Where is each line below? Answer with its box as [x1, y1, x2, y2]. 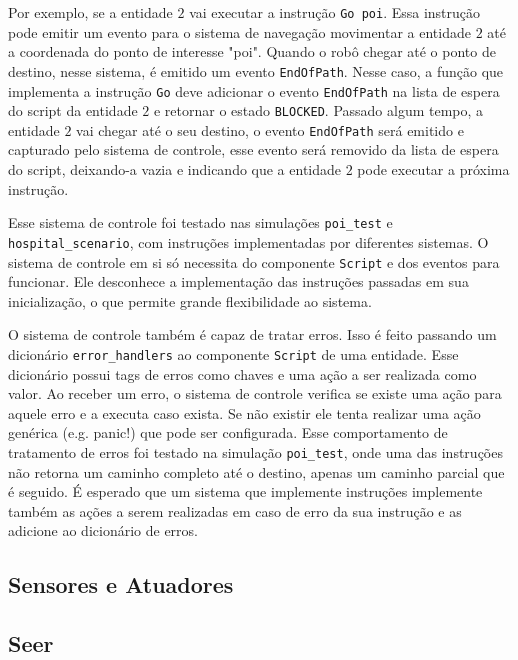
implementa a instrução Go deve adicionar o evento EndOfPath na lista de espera [8, 80, 500, 101]
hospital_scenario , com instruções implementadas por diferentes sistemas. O [8, 231, 489, 252]
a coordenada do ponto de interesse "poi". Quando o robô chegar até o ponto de [8, 41, 496, 62]
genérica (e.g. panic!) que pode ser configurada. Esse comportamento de [8, 422, 448, 443]
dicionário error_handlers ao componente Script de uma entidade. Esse [8, 344, 459, 364]
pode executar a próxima [357, 159, 510, 180]
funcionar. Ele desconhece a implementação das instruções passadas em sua [8, 271, 469, 292]
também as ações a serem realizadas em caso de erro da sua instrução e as [8, 500, 462, 521]
